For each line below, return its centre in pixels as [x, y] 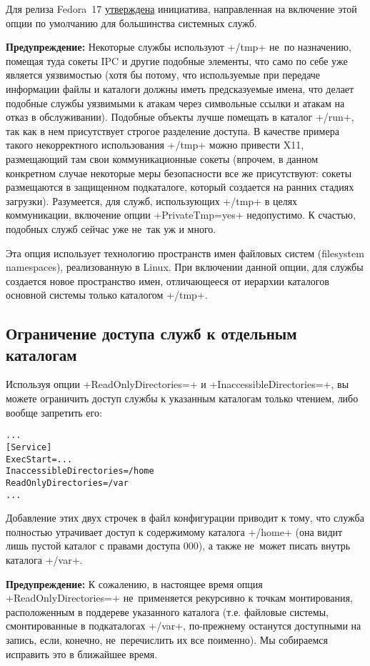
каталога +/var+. [44, 559]
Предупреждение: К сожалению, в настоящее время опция [134, 583]
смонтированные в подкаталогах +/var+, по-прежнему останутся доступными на [184, 626]
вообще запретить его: [54, 412]
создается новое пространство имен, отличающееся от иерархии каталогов [167, 280]
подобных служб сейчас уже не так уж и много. [111, 228]
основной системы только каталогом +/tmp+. [107, 295]
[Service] [29, 447]
